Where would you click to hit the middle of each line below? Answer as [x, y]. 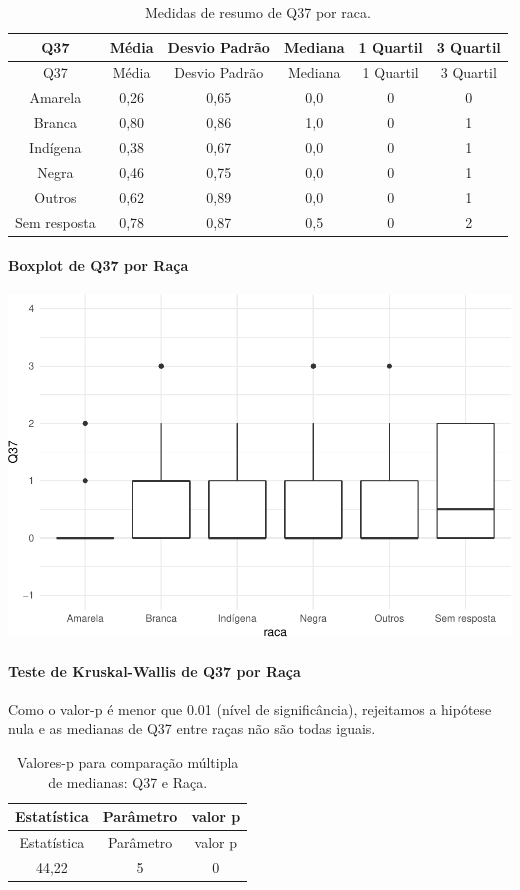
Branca [55, 122]
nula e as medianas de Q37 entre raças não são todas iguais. [192, 728]
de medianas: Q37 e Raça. [128, 781]
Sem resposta [55, 221]
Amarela [55, 97]
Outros [55, 196]
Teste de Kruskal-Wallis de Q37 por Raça [154, 670]
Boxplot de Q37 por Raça [98, 265]
